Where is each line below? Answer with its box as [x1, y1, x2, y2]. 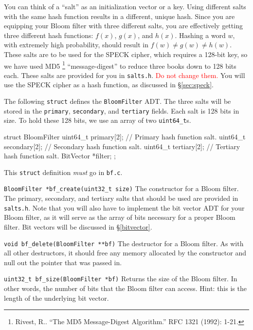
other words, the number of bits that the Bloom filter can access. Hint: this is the [4, 283, 247, 293]
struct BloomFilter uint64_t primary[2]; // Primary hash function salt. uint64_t [4, 132, 246, 142]
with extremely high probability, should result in [4, 39, 149, 50]
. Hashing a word [175, 30, 226, 40]
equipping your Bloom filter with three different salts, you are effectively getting [4, 20, 243, 31]
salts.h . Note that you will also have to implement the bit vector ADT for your [4, 202, 245, 213]
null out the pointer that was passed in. [4, 257, 122, 267]
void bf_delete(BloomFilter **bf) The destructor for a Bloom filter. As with [4, 238, 244, 248]
